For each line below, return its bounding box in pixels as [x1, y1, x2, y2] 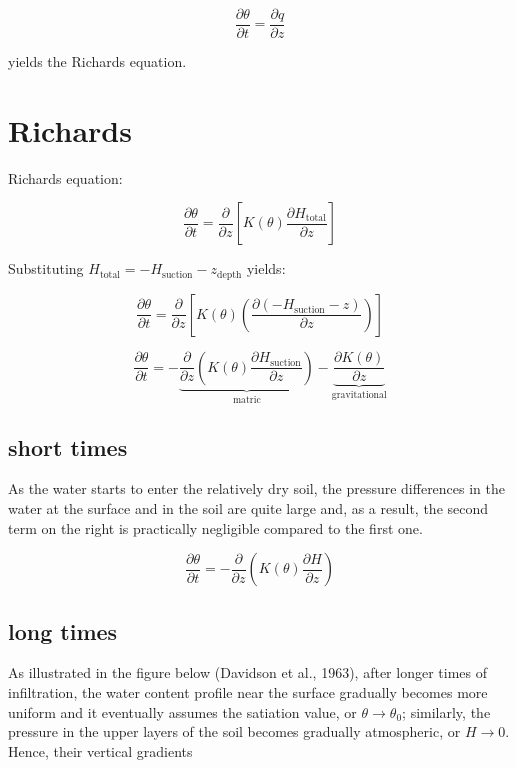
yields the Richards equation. [8, 51, 187, 72]
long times [8, 615, 118, 646]
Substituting [8, 258, 84, 279]
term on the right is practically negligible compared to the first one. [8, 517, 423, 538]
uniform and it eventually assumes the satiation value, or [8, 701, 357, 722]
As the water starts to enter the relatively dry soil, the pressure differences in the [8, 478, 506, 499]
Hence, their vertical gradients [8, 740, 193, 761]
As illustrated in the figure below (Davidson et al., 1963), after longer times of [8, 662, 487, 683]
